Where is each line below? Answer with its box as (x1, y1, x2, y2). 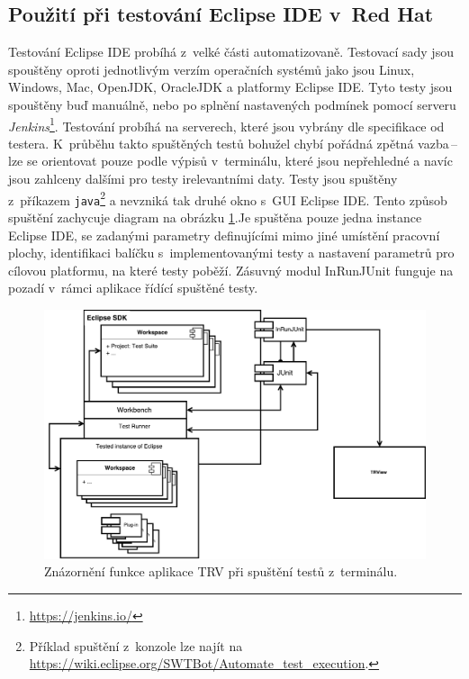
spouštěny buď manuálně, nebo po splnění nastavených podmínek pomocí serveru (8, 95, 456, 113)
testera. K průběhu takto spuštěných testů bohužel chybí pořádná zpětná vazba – (8, 133, 458, 152)
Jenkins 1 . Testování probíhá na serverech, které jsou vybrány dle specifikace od (8, 113, 445, 135)
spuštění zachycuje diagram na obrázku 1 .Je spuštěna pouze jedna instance (8, 207, 422, 226)
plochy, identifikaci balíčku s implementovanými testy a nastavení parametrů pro (8, 243, 455, 262)
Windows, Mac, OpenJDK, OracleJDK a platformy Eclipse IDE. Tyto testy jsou (8, 77, 453, 96)
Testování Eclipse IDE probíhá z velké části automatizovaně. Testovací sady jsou (8, 42, 454, 61)
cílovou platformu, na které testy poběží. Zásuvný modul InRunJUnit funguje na (8, 260, 454, 279)
